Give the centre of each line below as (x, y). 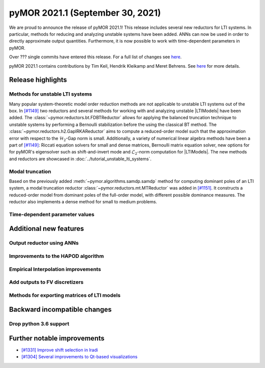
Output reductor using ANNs (44, 243)
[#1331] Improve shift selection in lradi (60, 350)
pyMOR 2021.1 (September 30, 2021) (85, 13)
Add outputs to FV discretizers (46, 282)
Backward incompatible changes (60, 309)
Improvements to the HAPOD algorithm (56, 256)
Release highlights (38, 80)
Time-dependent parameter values (52, 214)
